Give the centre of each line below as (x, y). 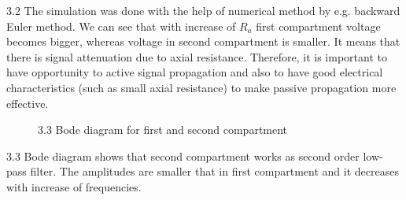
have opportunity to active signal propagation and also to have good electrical (195, 72)
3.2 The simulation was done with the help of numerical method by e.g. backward (203, 10)
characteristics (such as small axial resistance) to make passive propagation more (201, 87)
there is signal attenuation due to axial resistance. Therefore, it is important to (197, 56)
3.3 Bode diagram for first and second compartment (163, 130)
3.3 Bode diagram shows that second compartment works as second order (183, 156)
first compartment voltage (318, 26)
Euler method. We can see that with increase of (121, 26)
